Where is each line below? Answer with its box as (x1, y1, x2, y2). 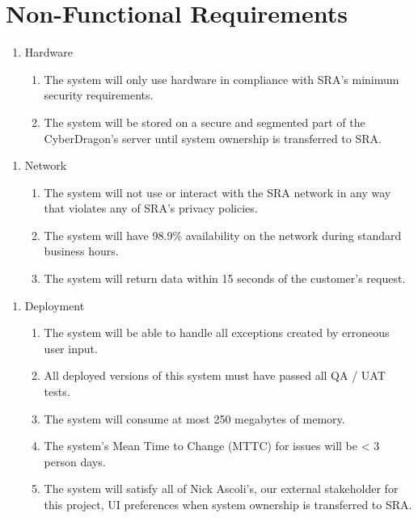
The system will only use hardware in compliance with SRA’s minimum (44, 70, 399, 87)
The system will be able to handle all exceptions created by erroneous (44, 324, 390, 341)
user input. (44, 339, 98, 356)
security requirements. (44, 86, 154, 103)
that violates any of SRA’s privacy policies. (44, 200, 258, 217)
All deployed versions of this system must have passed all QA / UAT (44, 367, 386, 384)
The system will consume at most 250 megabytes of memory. (44, 410, 345, 427)
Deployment (24, 297, 85, 314)
